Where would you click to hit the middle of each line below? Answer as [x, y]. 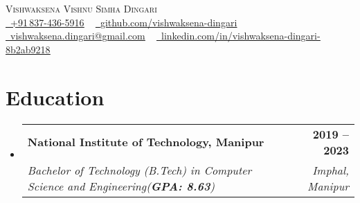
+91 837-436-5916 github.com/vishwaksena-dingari [124, 22]
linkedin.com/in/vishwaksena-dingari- [241, 36]
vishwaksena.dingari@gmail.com [78, 36]
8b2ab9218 [28, 49]
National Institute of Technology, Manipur [146, 142]
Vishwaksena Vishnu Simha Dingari [81, 8]
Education [55, 97]
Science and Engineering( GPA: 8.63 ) [121, 186]
